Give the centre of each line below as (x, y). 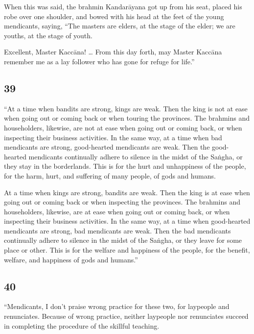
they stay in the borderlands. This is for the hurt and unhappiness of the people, (125, 166)
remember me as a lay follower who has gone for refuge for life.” (99, 61)
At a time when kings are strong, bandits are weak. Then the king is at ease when (127, 192)
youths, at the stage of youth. (48, 35)
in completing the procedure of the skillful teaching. (82, 325)
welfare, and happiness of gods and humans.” (71, 259)
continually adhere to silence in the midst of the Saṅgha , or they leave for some (123, 240)
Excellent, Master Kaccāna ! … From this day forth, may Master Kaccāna (113, 52)
